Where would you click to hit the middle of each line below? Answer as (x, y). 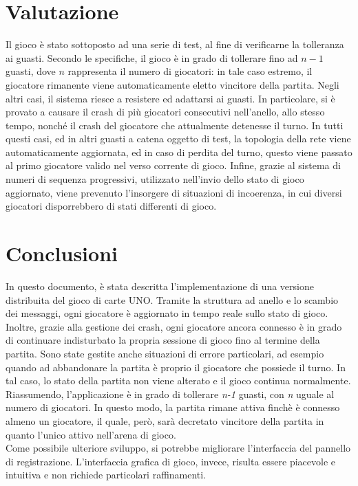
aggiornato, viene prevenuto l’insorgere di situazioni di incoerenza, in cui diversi (174, 192)
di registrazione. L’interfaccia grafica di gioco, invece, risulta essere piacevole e (171, 461)
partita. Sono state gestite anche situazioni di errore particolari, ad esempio (165, 353)
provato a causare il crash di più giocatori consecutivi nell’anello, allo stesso (165, 112)
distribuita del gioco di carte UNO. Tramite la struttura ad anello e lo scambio (172, 299)
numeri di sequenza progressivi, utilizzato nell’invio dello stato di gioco (155, 179)
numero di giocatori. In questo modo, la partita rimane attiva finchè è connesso (173, 407)
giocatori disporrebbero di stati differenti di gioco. (111, 206)
